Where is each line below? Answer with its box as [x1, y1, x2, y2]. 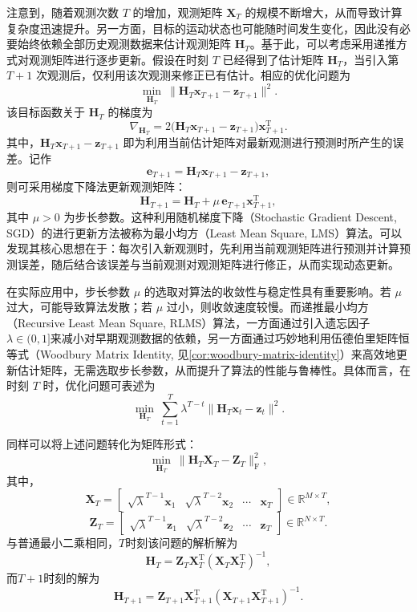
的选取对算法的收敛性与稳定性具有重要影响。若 [144, 282, 391, 299]
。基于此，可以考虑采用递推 [249, 35, 396, 52]
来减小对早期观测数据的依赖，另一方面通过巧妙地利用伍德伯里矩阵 [50, 330, 399, 347]
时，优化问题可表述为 [43, 377, 156, 394]
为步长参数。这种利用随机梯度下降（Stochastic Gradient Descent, [63, 209, 397, 225]
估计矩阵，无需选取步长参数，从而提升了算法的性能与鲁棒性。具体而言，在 [17, 361, 411, 378]
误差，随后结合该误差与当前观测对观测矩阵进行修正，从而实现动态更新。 [17, 256, 399, 273]
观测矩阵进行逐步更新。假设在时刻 [28, 51, 208, 67]
